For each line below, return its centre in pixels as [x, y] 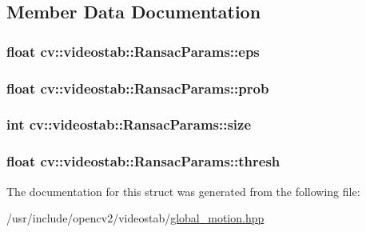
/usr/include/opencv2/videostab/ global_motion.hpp [135, 218]
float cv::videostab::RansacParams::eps [133, 51]
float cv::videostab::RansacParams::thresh [143, 161]
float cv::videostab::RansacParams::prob [138, 88]
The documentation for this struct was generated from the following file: [183, 191]
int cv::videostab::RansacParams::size [129, 124]
